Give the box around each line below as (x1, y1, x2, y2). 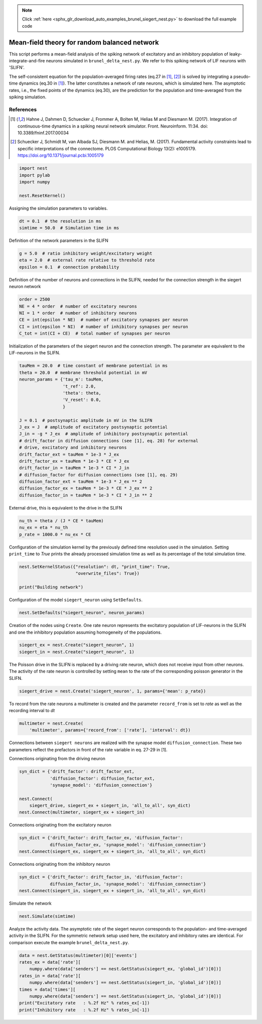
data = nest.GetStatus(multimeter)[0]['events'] (19, 952, 137, 958)
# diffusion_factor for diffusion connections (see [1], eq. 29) (19, 472, 178, 477)
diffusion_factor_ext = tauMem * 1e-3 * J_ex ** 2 (19, 479, 143, 484)
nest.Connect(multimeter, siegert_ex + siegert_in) (19, 809, 145, 815)
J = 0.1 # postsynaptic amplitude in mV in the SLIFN (19, 418, 152, 423)
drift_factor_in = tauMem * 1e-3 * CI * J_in (19, 465, 130, 471)
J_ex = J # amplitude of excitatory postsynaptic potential (19, 424, 168, 430)
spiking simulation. (9, 94, 47, 100)
